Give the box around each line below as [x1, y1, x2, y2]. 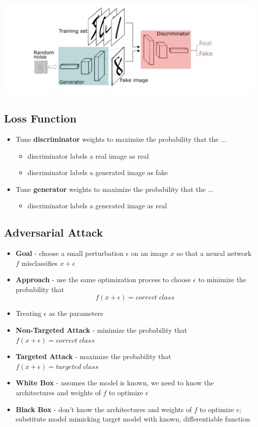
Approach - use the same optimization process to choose [15, 274, 191, 285]
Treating [15, 308, 42, 318]
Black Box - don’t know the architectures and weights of [15, 404, 192, 414]
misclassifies [21, 257, 58, 268]
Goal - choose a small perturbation [15, 248, 124, 258]
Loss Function [4, 111, 77, 126]
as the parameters [49, 308, 103, 318]
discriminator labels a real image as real [27, 150, 149, 161]
